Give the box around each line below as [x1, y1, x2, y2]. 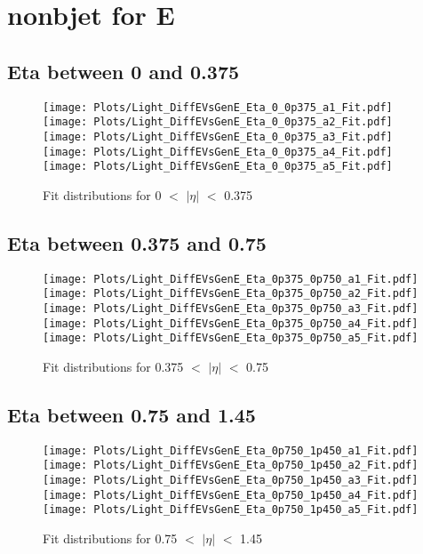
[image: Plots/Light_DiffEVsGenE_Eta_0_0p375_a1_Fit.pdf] [43, 100, 393, 114]
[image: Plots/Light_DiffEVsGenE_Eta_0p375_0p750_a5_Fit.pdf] [43, 332, 419, 345]
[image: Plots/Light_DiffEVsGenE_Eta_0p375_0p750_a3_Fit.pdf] [43, 301, 419, 315]
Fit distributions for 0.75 [43, 529, 178, 548]
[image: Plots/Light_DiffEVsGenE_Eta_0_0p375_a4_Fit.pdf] [43, 145, 393, 158]
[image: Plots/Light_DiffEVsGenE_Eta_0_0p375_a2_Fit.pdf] [43, 116, 393, 129]
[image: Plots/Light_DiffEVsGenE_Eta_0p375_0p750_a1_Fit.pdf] [43, 272, 419, 285]
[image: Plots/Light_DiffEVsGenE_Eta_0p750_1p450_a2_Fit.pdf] [43, 459, 419, 472]
